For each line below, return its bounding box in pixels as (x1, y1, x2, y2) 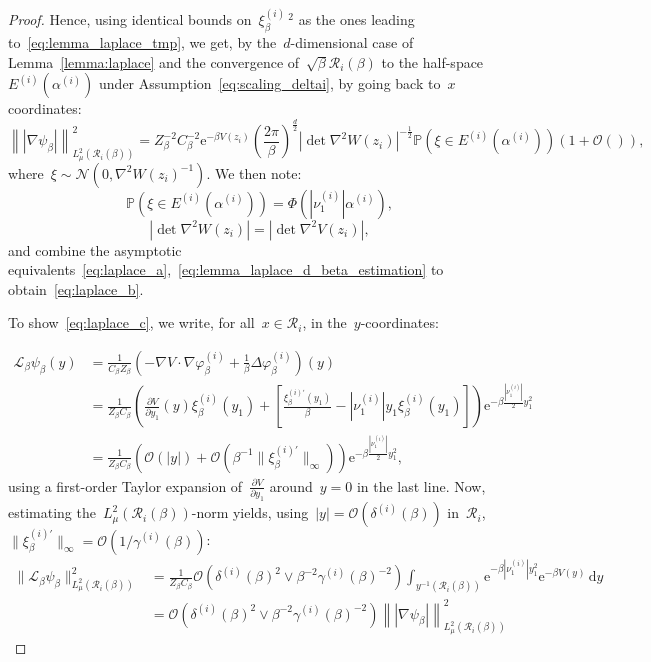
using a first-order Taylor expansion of (8, 475, 243, 496)
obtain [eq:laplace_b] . (8, 278, 144, 299)
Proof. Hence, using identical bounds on (8, 9, 252, 30)
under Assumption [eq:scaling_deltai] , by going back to (99, 73, 441, 94)
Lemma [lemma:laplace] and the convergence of (8, 51, 300, 72)
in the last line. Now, (356, 475, 486, 496)
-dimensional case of (290, 32, 414, 53)
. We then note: (206, 162, 302, 183)
